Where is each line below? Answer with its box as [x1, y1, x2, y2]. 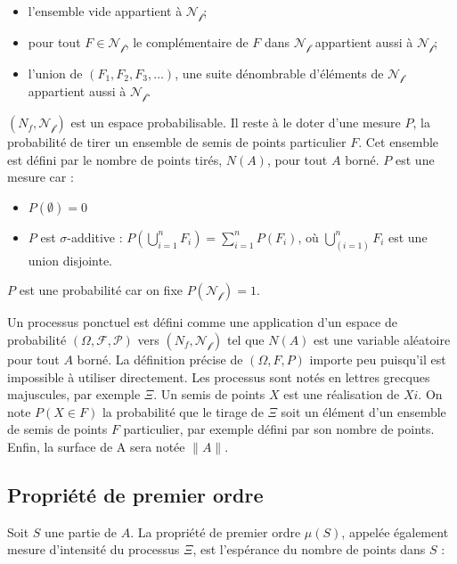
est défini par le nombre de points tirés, [7, 150, 223, 168]
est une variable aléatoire [314, 331, 451, 349]
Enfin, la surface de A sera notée [7, 437, 185, 455]
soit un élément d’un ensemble [281, 402, 446, 421]
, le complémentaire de [125, 32, 249, 51]
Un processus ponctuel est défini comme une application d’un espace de [7, 313, 397, 331]
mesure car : [7, 168, 74, 186]
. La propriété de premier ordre [130, 522, 301, 541]
